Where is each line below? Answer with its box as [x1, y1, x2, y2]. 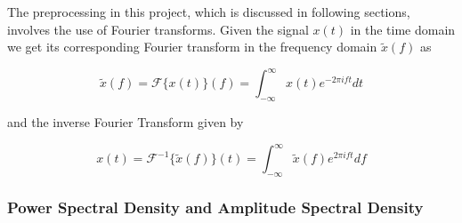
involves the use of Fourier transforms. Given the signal [7, 20, 309, 38]
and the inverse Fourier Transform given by [7, 113, 244, 131]
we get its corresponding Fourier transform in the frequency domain [7, 37, 377, 56]
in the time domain [350, 20, 456, 38]
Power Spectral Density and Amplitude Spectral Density [7, 195, 424, 218]
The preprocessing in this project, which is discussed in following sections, [7, 3, 410, 20]
